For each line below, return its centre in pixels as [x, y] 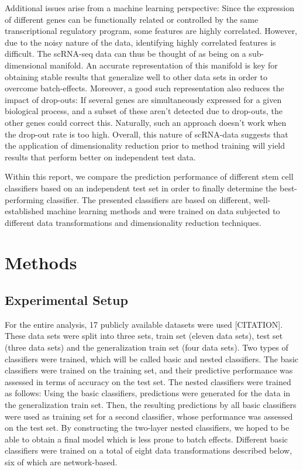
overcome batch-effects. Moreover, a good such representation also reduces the [144, 88]
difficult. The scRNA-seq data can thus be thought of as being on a [125, 54]
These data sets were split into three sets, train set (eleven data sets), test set [144, 336]
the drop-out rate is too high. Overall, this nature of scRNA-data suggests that [147, 134]
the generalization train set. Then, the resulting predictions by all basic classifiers [151, 405]
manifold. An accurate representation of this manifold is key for [164, 65]
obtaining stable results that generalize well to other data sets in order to [136, 76]
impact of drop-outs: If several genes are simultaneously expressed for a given [143, 99]
